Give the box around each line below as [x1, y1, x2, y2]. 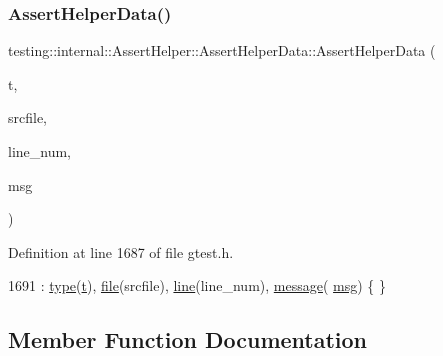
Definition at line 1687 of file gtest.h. [8, 241, 234, 262]
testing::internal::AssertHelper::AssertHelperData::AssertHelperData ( [8, 40, 436, 61]
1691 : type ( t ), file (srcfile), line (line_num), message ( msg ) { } [8, 275, 387, 296]
